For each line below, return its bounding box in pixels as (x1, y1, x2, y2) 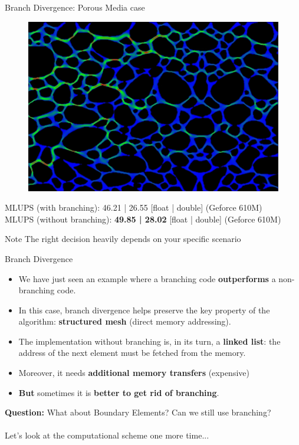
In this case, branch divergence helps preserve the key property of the (18, 303, 270, 316)
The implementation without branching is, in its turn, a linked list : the (18, 335, 281, 347)
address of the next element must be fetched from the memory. (18, 346, 246, 359)
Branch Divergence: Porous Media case (5, 1, 145, 13)
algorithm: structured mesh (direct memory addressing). (18, 315, 231, 328)
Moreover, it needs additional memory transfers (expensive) (18, 367, 249, 379)
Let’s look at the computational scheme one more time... (5, 429, 209, 441)
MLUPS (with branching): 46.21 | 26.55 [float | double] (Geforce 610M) (5, 201, 262, 214)
